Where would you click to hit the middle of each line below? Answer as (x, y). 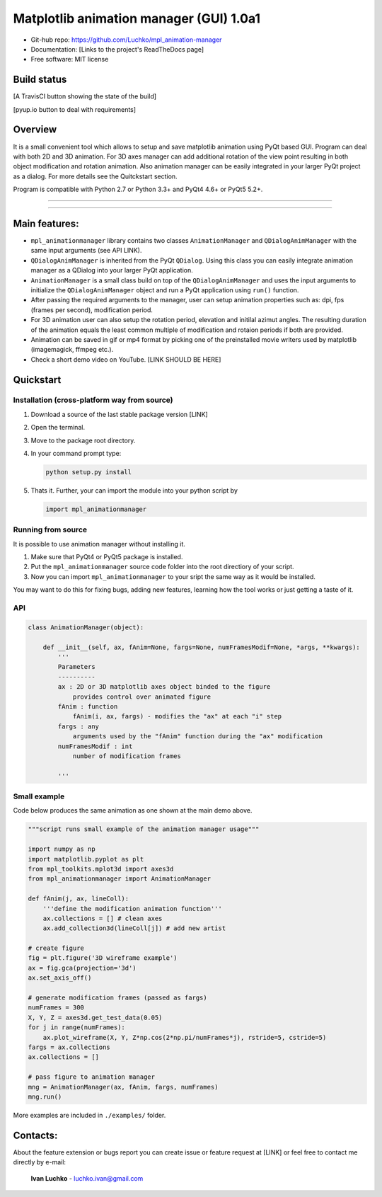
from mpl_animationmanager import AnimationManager (120, 879)
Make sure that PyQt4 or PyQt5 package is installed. (107, 557)
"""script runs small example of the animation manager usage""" (144, 829)
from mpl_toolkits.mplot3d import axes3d (101, 869)
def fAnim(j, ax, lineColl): (79, 899)
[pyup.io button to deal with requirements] (75, 109)
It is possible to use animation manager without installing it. (99, 544)
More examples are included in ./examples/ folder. (89, 1115)
